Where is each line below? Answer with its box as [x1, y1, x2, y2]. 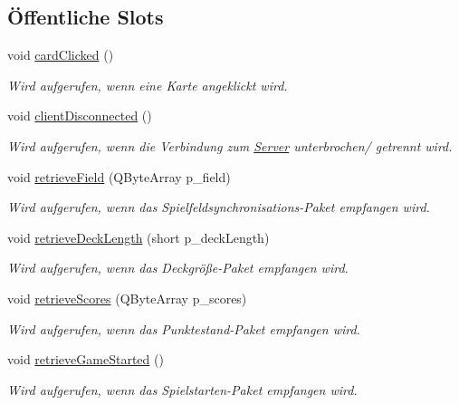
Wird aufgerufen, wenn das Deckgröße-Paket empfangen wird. [7, 258, 349, 277]
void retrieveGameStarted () [7, 350, 164, 369]
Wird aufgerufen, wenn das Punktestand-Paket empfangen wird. [7, 319, 360, 338]
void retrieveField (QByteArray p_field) [7, 167, 231, 186]
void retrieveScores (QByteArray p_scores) [7, 288, 247, 307]
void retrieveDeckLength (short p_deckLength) [7, 227, 270, 246]
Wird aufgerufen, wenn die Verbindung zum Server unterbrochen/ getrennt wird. [7, 136, 453, 155]
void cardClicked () [7, 45, 114, 64]
